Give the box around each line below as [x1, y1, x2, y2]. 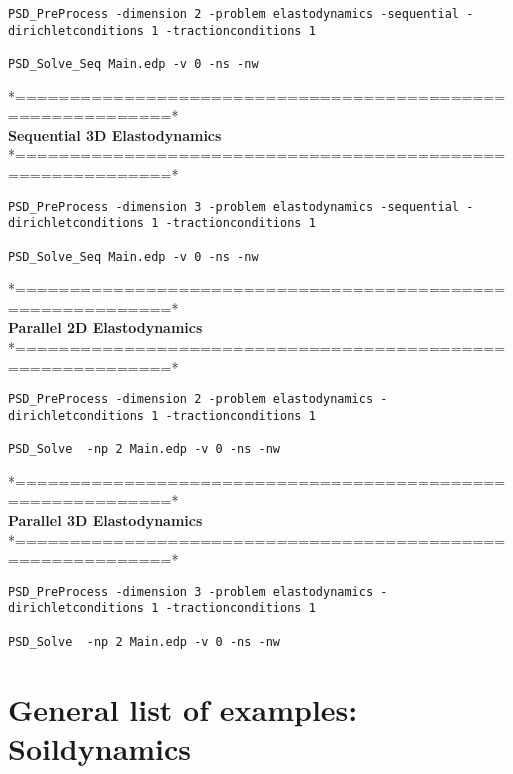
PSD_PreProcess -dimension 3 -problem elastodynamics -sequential [8, 199, 460, 214]
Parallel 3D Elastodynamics [8, 510, 203, 530]
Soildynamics [8, 727, 192, 768]
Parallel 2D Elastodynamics [8, 317, 203, 338]
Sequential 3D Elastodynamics [8, 124, 222, 145]
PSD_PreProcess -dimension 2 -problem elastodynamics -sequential [8, 7, 460, 21]
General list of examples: [8, 688, 358, 729]
